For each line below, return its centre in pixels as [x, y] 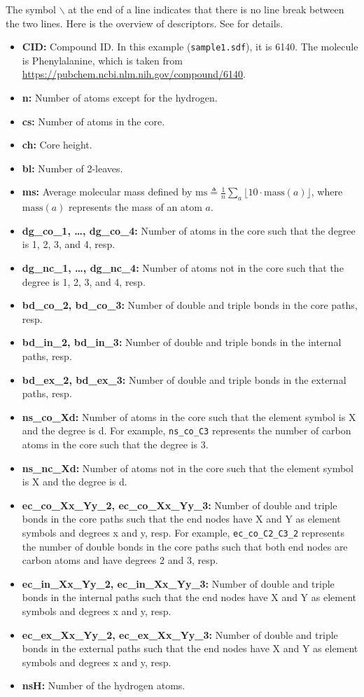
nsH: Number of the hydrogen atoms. [104, 685]
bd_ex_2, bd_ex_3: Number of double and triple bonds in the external [184, 379]
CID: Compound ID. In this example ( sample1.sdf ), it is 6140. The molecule [190, 47]
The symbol [31, 9]
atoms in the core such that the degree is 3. [115, 444]
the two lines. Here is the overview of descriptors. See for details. [145, 23]
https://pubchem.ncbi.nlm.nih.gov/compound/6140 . [134, 74]
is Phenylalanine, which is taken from [102, 60]
